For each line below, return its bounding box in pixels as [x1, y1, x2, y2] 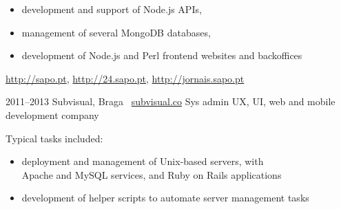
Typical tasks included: [6, 131, 103, 145]
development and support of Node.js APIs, [21, 2, 202, 16]
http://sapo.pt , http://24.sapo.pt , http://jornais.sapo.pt [6, 71, 245, 85]
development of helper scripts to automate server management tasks [21, 190, 309, 205]
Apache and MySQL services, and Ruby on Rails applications [21, 167, 282, 181]
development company [6, 107, 99, 122]
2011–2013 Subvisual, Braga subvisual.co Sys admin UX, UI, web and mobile [6, 94, 335, 109]
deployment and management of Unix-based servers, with [21, 154, 264, 168]
